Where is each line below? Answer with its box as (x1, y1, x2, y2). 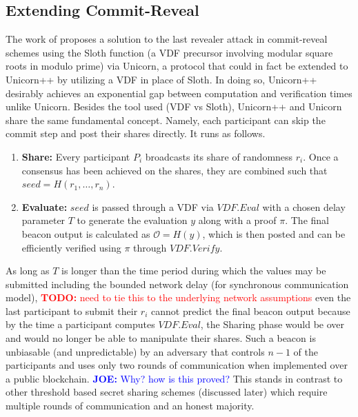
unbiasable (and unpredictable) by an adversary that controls (6, 344, 265, 358)
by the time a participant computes (6, 317, 155, 332)
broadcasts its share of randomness (145, 149, 293, 163)
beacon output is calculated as (21, 226, 150, 241)
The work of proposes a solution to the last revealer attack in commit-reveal (6, 32, 328, 46)
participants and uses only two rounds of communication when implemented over (6, 358, 348, 372)
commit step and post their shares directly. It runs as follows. (6, 126, 266, 141)
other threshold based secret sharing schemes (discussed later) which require (6, 385, 328, 399)
